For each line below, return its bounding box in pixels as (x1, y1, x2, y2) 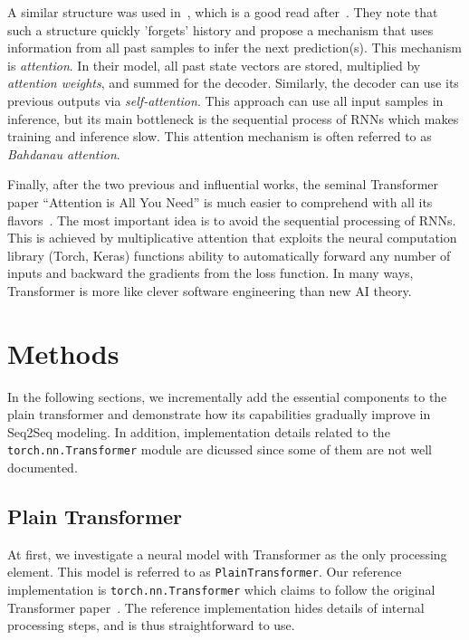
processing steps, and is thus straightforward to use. (7, 616, 295, 635)
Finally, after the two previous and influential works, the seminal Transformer (7, 175, 438, 194)
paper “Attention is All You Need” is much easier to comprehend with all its (7, 192, 433, 211)
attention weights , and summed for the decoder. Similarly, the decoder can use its (7, 73, 459, 92)
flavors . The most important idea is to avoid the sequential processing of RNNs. (7, 210, 456, 229)
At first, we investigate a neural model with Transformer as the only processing (7, 544, 447, 563)
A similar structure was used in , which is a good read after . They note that (7, 3, 438, 21)
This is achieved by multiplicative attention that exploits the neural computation (7, 228, 457, 247)
